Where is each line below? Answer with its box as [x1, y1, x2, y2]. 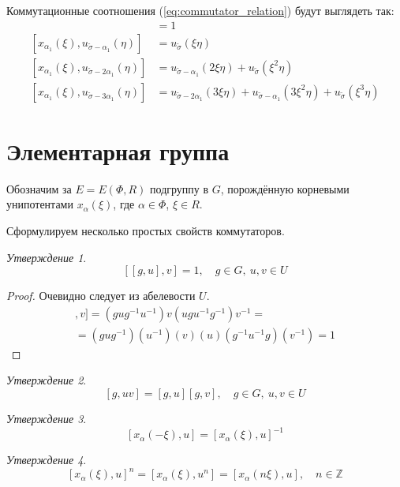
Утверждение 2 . [6, 372, 87, 388]
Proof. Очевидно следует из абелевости [6, 287, 196, 304]
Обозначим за [6, 180, 72, 197]
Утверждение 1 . [6, 249, 87, 265]
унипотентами [6, 196, 73, 212]
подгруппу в [150, 180, 209, 197]
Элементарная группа [6, 134, 230, 167]
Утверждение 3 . [6, 410, 87, 427]
